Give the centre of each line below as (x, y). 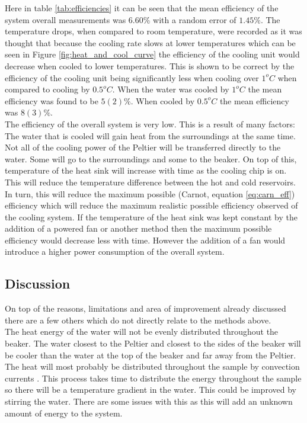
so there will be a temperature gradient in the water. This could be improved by (151, 390)
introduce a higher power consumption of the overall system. (115, 251)
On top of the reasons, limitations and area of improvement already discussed (145, 308)
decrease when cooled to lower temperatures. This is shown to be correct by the (150, 65)
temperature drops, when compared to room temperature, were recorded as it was (153, 31)
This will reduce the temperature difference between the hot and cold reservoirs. (150, 182)
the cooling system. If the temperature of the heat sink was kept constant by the (151, 217)
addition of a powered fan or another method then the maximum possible (138, 228)
